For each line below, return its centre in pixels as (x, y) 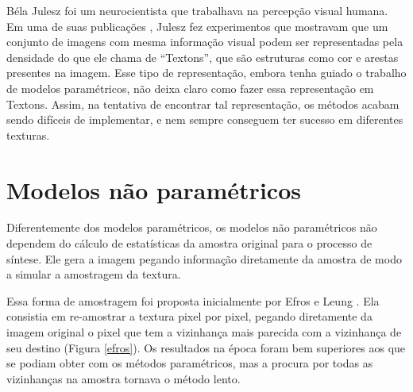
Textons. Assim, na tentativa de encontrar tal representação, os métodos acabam (203, 104)
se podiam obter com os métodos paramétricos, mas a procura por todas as (190, 363)
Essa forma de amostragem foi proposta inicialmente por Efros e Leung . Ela (193, 300)
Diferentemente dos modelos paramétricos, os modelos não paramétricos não (192, 227)
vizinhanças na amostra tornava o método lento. (124, 378)
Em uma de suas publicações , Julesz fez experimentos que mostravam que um (197, 26)
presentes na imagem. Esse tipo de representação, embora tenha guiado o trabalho (206, 73)
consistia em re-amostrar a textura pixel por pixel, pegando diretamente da (189, 316)
